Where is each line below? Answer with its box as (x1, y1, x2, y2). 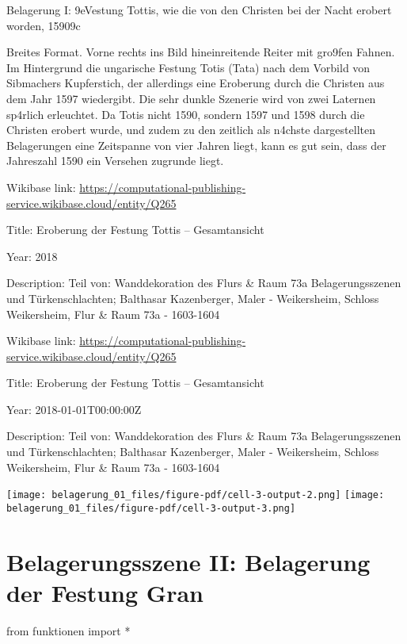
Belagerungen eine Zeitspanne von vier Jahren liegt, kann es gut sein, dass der (6, 136, 386, 153)
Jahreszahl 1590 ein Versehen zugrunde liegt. (6, 152, 224, 169)
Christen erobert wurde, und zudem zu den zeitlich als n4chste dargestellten (6, 121, 375, 138)
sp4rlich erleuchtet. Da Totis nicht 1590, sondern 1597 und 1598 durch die (6, 105, 365, 122)
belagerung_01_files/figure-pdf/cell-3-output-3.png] (6, 502, 296, 514)
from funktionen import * (6, 622, 131, 638)
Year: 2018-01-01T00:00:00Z (6, 401, 142, 417)
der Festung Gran (6, 576, 203, 608)
